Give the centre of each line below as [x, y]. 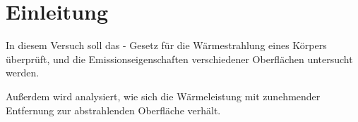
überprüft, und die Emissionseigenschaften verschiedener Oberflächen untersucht [179, 59]
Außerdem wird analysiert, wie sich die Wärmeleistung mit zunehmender [163, 96]
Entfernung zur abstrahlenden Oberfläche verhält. [113, 110]
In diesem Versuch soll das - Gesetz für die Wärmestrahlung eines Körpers [166, 45]
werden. [23, 73]
